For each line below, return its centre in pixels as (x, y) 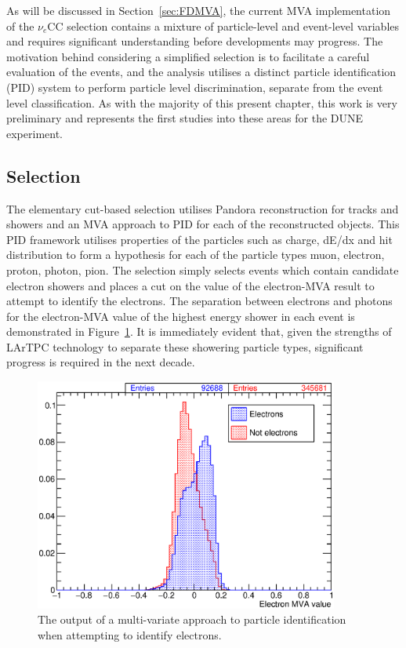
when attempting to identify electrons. (130, 634)
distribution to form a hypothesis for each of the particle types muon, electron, (196, 255)
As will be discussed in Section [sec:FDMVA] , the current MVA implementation (199, 10)
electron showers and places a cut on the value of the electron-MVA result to (190, 285)
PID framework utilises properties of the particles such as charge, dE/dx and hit (199, 239)
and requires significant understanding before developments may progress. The (195, 41)
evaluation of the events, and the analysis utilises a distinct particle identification (201, 72)
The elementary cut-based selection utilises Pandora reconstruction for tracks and (203, 208)
